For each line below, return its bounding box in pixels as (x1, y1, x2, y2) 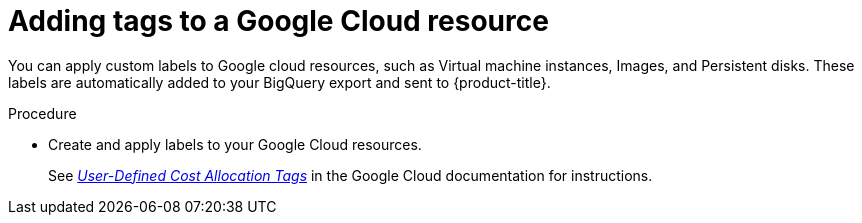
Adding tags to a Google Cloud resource (8, 4, 549, 38)
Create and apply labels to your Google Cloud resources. (48, 135, 422, 153)
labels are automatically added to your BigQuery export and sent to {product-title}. (8, 73, 551, 91)
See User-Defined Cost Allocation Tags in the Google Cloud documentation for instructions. (48, 166, 653, 184)
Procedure (8, 104, 77, 122)
